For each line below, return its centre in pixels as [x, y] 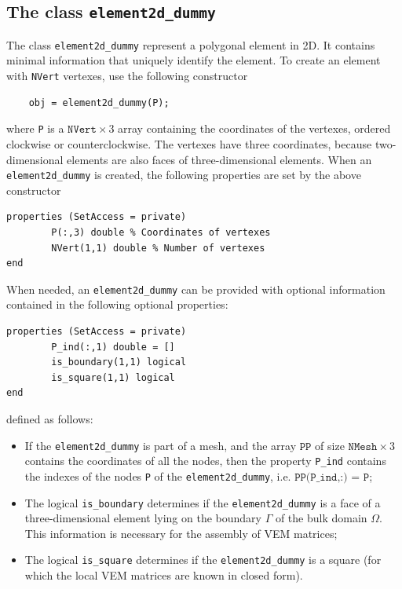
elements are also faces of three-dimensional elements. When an [219, 159]
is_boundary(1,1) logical [119, 362]
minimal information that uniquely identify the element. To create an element [194, 60]
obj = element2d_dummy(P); [99, 102]
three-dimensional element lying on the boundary [143, 518]
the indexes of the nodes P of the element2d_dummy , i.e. [158, 476]
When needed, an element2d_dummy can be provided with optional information [196, 289]
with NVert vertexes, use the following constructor [127, 76]
